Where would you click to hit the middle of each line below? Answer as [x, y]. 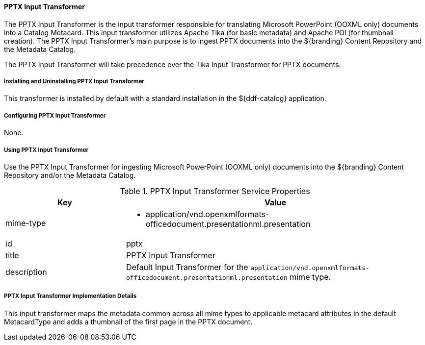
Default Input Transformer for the [187, 267]
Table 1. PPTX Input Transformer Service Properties [215, 191]
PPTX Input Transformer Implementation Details [70, 296]
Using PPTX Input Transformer [46, 150]
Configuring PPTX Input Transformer [55, 115]
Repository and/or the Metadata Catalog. [70, 175]
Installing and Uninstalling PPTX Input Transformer [74, 81]
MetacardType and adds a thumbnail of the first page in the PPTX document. [128, 321]
